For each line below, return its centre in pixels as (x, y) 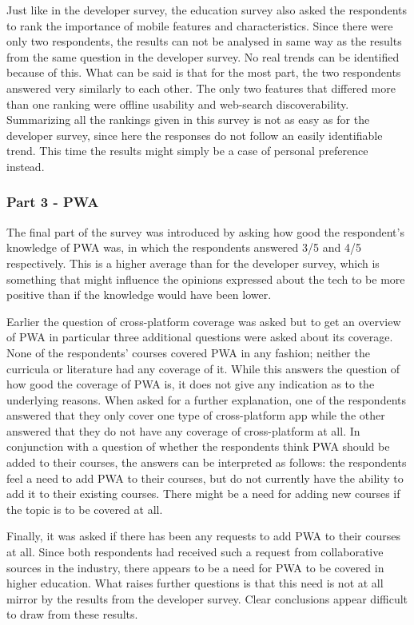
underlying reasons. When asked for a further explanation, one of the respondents (207, 399)
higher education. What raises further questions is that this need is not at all (195, 583)
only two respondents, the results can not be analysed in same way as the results (204, 41)
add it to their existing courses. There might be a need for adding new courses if (203, 494)
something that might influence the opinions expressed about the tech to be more (206, 279)
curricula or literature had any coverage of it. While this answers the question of (203, 368)
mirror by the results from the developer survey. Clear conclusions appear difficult (207, 598)
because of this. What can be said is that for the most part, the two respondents (204, 72)
